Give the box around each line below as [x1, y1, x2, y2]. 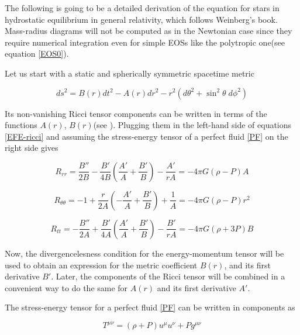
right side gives [5, 141, 58, 154]
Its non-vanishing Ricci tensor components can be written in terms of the [5, 107, 267, 119]
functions [5, 119, 37, 131]
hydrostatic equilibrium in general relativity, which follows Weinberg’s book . [5, 13, 278, 25]
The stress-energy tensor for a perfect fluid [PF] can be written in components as [5, 301, 295, 313]
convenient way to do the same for [5, 281, 128, 293]
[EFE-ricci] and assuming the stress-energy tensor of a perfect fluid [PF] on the [5, 130, 288, 142]
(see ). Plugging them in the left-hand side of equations [93, 119, 292, 131]
